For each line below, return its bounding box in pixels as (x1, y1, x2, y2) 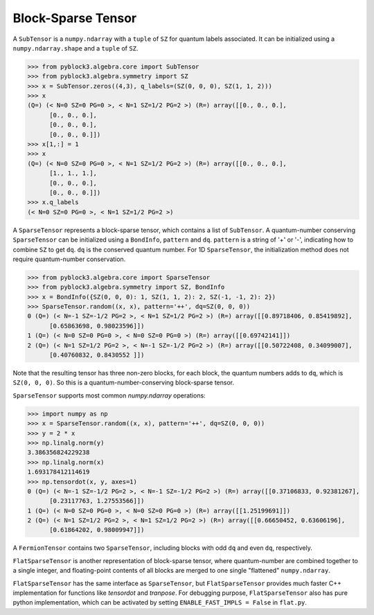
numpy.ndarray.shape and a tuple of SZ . (12, 44, 139, 52)
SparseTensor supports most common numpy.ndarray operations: (12, 391, 206, 400)
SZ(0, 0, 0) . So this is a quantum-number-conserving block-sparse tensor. (12, 378, 235, 387)
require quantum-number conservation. (12, 255, 126, 263)
